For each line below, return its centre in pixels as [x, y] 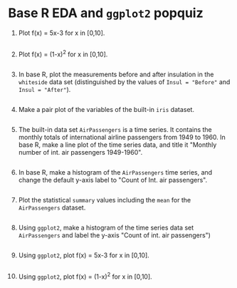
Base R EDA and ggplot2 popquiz [106, 13]
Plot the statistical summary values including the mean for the [105, 200]
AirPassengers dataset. [52, 207]
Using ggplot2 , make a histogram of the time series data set [106, 227]
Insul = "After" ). [44, 89]
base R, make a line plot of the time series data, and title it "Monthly [117, 145]
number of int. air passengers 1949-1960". [80, 152]
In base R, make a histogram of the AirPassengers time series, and [115, 172]
